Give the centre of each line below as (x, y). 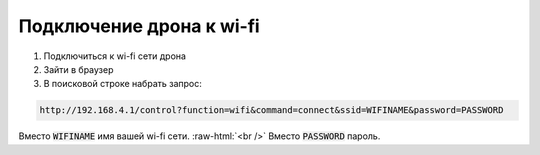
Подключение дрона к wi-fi (139, 26)
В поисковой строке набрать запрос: (122, 84)
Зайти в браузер (78, 69)
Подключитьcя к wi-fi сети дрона (115, 56)
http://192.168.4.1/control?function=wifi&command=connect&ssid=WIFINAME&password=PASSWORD (271, 110)
